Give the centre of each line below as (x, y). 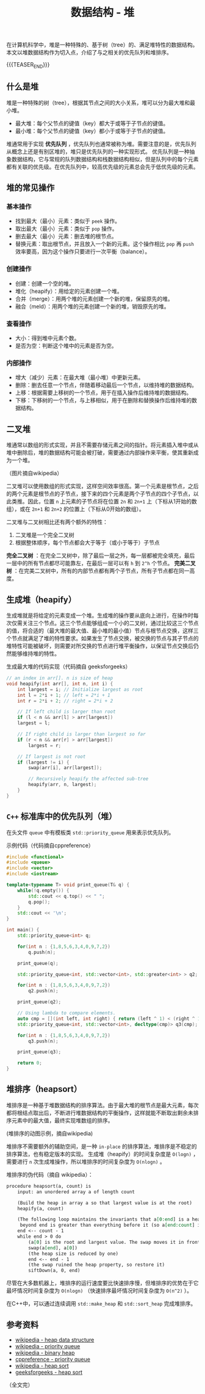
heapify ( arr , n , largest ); (63, 785)
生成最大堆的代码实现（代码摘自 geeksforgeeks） (69, 666)
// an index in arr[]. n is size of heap (60, 678)
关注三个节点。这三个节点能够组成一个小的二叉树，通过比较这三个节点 (110, 623)
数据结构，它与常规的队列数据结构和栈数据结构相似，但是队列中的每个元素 (105, 159)
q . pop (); (39, 902)
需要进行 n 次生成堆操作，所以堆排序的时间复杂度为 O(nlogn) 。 (86, 1161)
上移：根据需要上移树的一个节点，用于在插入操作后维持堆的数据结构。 (103, 393)
